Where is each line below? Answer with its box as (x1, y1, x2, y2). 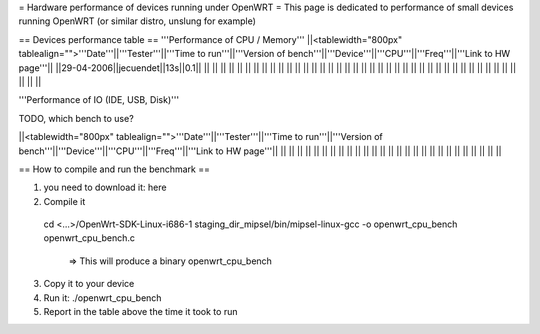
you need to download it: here (43, 181, 167, 194)
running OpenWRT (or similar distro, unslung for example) (18, 15, 257, 27)
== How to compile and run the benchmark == (18, 163, 210, 175)
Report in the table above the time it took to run (43, 306, 238, 318)
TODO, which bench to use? (18, 112, 134, 124)
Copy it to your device (43, 278, 135, 290)
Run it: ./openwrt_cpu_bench (43, 291, 162, 304)
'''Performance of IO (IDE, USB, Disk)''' (18, 94, 180, 106)
